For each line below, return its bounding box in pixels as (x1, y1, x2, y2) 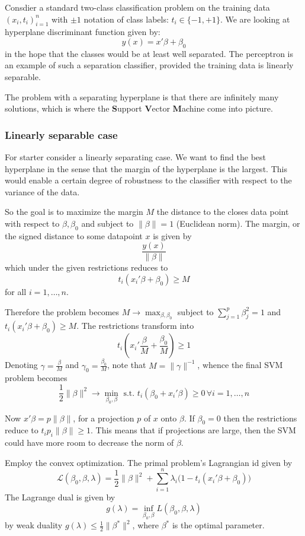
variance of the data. (5, 185, 80, 198)
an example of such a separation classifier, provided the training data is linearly (5, 59, 294, 71)
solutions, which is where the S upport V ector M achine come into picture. (5, 102, 273, 115)
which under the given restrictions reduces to (5, 261, 168, 274)
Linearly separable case (5, 127, 118, 142)
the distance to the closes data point (156, 205, 289, 218)
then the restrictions (223, 411, 297, 424)
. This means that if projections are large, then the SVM (91, 424, 296, 436)
